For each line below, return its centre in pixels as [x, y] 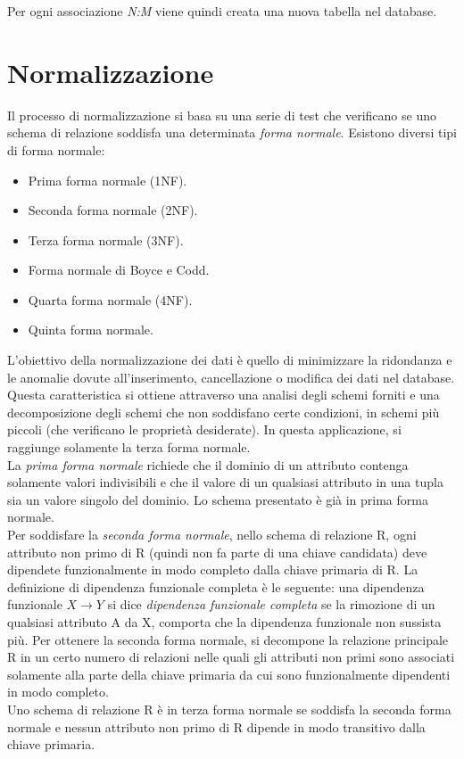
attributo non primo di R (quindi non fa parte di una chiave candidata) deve [217, 552]
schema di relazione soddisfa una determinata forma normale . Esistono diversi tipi [232, 132]
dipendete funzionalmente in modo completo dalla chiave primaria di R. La [213, 569]
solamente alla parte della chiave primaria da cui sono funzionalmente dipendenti [229, 674]
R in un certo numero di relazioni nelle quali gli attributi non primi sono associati [231, 657]
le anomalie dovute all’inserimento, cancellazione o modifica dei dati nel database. [231, 377]
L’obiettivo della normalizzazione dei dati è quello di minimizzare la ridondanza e [230, 360]
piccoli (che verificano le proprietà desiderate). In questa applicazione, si [204, 429]
